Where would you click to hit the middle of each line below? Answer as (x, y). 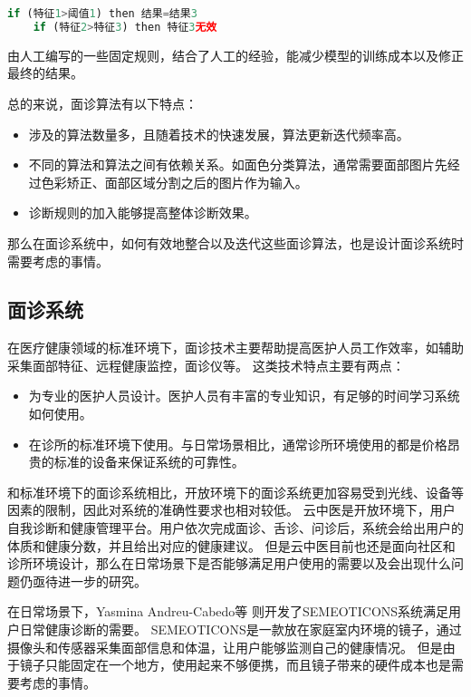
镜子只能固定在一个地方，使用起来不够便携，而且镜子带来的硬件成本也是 (235, 665)
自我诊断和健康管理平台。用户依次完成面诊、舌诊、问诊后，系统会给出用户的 (235, 528)
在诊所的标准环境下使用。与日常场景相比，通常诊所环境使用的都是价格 (238, 444)
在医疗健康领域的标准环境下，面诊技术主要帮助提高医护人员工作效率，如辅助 (235, 348)
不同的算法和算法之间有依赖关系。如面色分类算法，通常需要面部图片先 (238, 165)
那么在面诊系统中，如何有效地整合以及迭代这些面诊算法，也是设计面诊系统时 (235, 242)
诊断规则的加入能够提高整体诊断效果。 (143, 213)
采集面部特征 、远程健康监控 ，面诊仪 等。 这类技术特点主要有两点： (206, 365)
